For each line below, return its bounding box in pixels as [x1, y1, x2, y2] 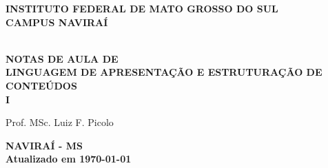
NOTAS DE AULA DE [6, 51, 119, 65]
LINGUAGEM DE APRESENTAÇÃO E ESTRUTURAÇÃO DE [6, 65, 322, 79]
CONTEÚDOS [6, 78, 77, 92]
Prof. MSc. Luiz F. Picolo [6, 115, 114, 129]
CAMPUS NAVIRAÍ [6, 14, 108, 29]
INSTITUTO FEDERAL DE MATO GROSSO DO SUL [6, 1, 278, 15]
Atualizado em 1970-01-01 [6, 151, 132, 166]
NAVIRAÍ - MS [6, 138, 83, 152]
